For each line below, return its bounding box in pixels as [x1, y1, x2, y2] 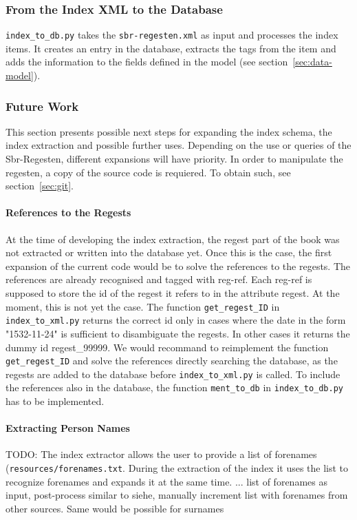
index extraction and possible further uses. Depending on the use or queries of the [6, 138, 351, 152]
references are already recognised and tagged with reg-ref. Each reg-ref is [6, 272, 312, 287]
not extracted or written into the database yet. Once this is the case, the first [6, 245, 332, 260]
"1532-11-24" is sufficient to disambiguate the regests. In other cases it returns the [6, 326, 350, 340]
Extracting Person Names [6, 421, 130, 435]
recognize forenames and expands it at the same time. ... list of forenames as [6, 474, 327, 488]
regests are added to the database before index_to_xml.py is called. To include [6, 366, 340, 381]
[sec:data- [292, 54, 332, 69]
